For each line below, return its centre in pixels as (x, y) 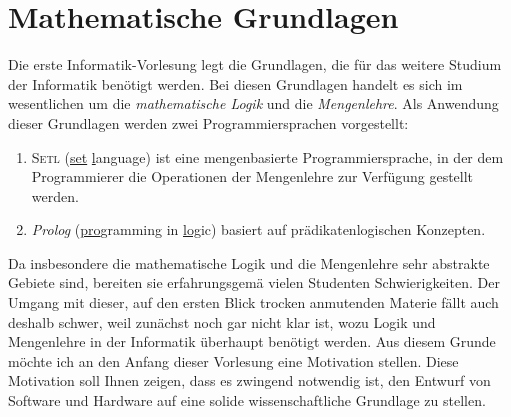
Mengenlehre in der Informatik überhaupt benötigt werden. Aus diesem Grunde (252, 341)
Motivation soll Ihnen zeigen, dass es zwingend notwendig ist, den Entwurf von (249, 380)
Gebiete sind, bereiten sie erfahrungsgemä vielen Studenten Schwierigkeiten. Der (254, 282)
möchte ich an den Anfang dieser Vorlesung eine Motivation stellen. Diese (233, 360)
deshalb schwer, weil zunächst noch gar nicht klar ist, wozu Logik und (222, 321)
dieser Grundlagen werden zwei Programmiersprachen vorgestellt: (208, 122)
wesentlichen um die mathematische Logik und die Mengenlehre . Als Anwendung (253, 103)
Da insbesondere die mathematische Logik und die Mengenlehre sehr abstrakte (249, 262)
